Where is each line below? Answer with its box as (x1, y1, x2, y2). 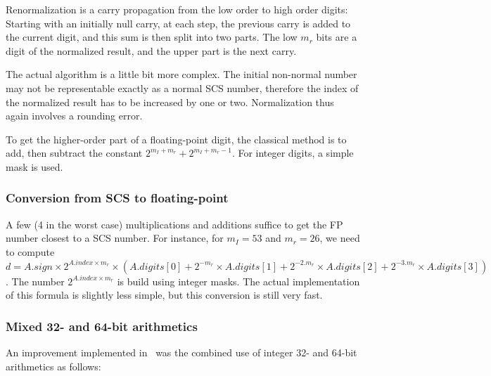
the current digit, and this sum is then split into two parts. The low (6, 30, 298, 44)
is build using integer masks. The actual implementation (117, 273, 360, 288)
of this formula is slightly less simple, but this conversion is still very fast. (6, 287, 323, 302)
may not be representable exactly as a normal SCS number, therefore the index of (6, 80, 359, 95)
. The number (6, 273, 65, 288)
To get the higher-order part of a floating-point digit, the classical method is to (6, 131, 347, 146)
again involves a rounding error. (6, 108, 143, 123)
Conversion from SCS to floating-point (6, 189, 229, 207)
